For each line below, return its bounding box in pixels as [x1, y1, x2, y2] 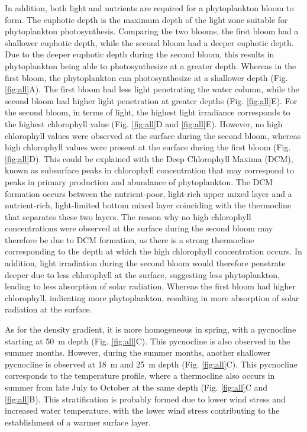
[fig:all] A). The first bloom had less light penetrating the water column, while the [5, 83, 299, 95]
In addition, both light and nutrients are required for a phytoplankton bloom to [5, 2, 294, 14]
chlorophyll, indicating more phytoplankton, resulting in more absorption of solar [5, 291, 299, 304]
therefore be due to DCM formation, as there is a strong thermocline [5, 233, 254, 246]
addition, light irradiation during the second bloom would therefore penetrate [5, 257, 286, 269]
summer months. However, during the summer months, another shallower [5, 346, 270, 359]
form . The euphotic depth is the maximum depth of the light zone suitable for [5, 13, 288, 25]
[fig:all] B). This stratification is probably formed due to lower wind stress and [5, 392, 286, 405]
